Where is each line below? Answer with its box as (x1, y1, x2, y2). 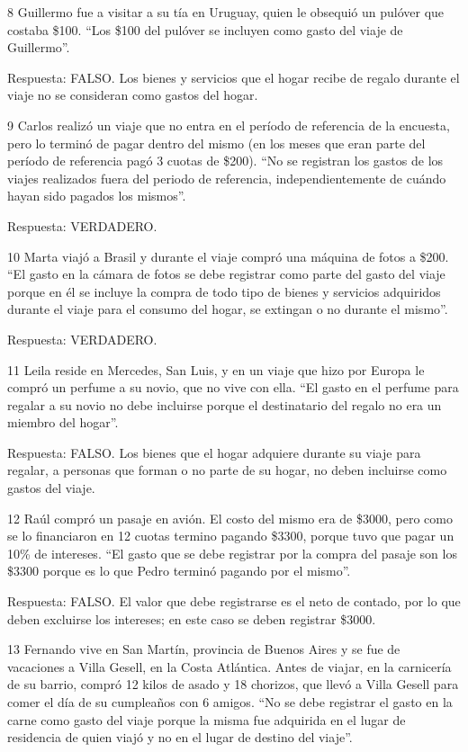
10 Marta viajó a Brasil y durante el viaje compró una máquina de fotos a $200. (7, 246, 449, 265)
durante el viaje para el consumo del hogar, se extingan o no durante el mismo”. (7, 300, 448, 318)
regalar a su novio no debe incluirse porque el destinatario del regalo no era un (7, 395, 442, 414)
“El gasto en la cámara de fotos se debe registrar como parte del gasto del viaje (7, 264, 445, 283)
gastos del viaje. (7, 479, 95, 497)
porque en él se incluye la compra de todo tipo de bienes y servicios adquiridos (7, 282, 441, 300)
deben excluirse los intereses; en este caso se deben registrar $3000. (7, 609, 376, 628)
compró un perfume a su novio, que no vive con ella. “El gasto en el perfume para (7, 378, 459, 397)
